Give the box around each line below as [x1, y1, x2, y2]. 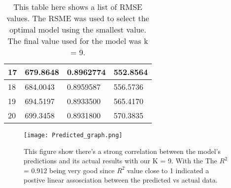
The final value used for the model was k [7, 35, 148, 46]
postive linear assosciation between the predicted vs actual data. [24, 175, 218, 185]
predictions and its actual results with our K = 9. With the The [24, 155, 217, 166]
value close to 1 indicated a [127, 165, 209, 175]
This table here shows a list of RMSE [13, 1, 142, 12]
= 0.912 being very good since [24, 165, 115, 175]
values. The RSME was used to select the [6, 12, 149, 24]
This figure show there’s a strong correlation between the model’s [24, 146, 221, 156]
